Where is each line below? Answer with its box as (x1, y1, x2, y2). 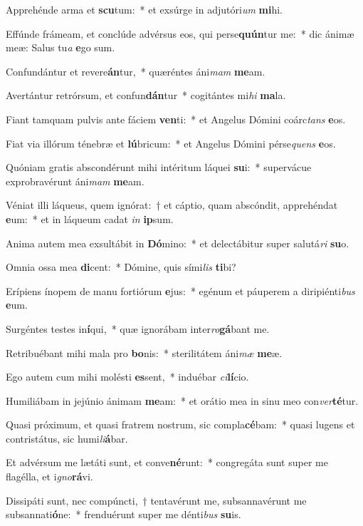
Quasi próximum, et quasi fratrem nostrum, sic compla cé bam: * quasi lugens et (6, 417, 355, 432)
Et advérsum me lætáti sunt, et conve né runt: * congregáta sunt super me (6, 455, 328, 470)
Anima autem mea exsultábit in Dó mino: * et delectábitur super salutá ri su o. (6, 235, 349, 250)
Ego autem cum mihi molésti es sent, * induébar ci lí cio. (6, 369, 249, 384)
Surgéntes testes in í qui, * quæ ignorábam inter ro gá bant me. (6, 321, 270, 336)
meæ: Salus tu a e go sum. (6, 40, 115, 55)
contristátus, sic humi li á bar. (6, 430, 128, 445)
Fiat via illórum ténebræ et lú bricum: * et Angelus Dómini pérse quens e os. (6, 135, 336, 150)
